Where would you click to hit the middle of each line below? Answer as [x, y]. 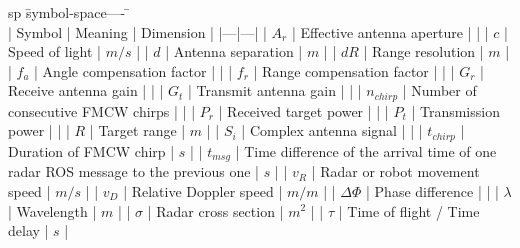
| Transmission [455, 110]
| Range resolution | [423, 51]
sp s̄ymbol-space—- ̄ [69, 12]
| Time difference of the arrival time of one [366, 150]
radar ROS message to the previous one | [133, 171]
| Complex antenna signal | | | [332, 130]
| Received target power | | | [303, 110]
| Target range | [137, 130]
